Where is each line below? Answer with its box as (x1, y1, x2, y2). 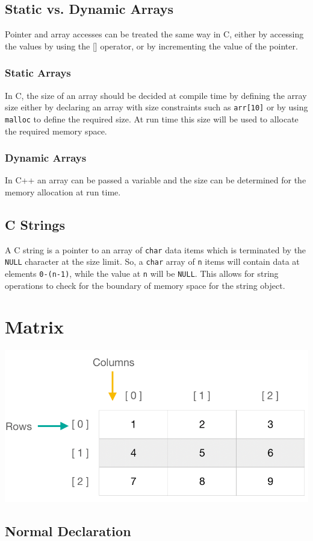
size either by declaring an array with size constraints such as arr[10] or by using (5, 101, 308, 113)
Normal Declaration (5, 521, 131, 540)
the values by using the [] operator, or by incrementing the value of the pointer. (5, 39, 298, 52)
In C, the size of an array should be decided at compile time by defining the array (5, 89, 307, 101)
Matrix (5, 314, 64, 339)
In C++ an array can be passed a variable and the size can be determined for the (5, 174, 306, 186)
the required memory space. (5, 124, 107, 137)
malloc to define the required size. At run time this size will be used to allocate (5, 112, 299, 125)
